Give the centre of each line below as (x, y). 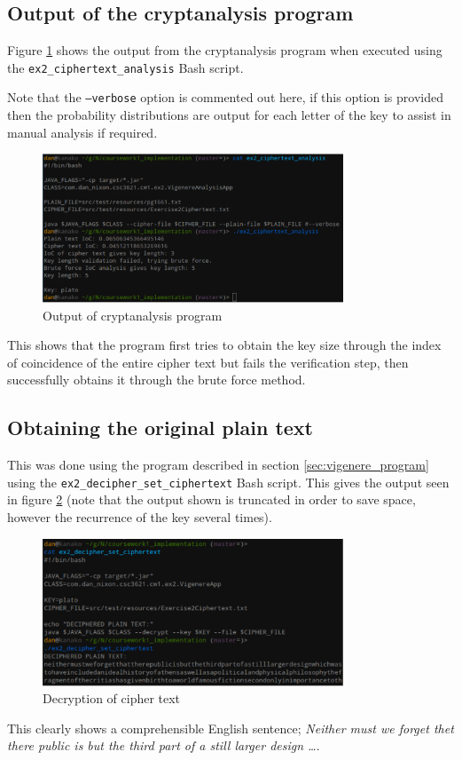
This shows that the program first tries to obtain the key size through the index (224, 345)
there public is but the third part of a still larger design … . (164, 745)
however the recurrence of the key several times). (140, 517)
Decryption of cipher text (112, 698)
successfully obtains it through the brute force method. (157, 380)
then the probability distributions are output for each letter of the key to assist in (229, 115)
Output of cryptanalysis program (133, 315)
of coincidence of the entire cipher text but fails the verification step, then (208, 362)
